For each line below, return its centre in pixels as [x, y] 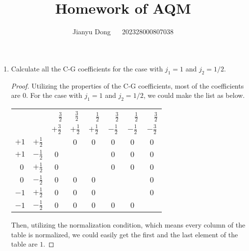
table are [24, 244]
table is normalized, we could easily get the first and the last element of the [124, 234]
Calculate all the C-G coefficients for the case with [87, 68]
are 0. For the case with [47, 95]
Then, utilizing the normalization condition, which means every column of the [128, 225]
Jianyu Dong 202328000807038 [123, 32]
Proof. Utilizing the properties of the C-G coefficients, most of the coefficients [127, 85]
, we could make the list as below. [194, 95]
